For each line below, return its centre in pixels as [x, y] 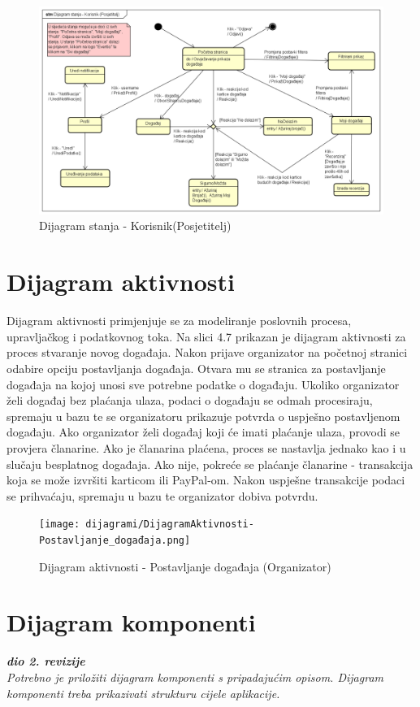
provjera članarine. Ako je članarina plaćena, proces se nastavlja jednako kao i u [206, 447]
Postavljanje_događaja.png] [115, 540]
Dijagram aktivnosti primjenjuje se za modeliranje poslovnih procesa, [179, 321]
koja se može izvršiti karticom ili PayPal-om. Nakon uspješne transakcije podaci [206, 480]
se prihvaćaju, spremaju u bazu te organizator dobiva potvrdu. [162, 495]
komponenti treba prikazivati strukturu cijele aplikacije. [143, 693]
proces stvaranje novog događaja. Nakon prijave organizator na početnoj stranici [207, 352]
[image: [60, 525]
